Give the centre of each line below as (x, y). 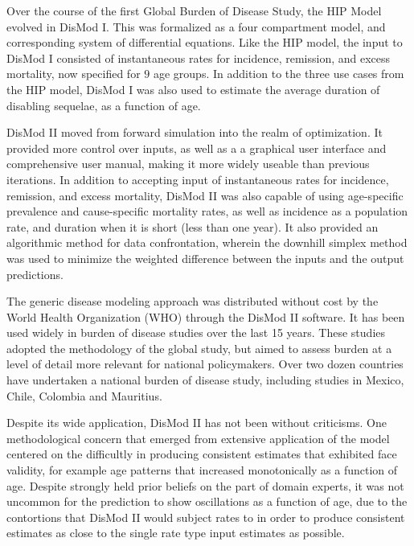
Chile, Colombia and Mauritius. (84, 395)
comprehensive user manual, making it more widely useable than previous (188, 164)
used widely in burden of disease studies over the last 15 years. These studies (196, 333)
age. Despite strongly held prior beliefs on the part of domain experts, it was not (205, 485)
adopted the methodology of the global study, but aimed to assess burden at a (199, 348)
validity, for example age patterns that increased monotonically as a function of (202, 470)
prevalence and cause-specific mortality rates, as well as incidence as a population (207, 211)
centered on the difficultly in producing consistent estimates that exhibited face (202, 454)
